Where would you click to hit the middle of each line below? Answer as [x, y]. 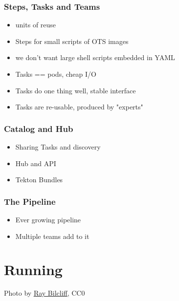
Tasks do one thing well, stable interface [76, 90]
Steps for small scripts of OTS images [72, 41]
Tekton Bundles [39, 180]
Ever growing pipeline [48, 219]
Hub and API [36, 163]
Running [33, 269]
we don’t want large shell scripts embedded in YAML [95, 57]
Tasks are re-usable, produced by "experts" [79, 107]
